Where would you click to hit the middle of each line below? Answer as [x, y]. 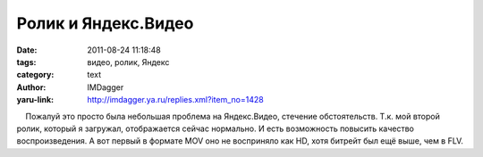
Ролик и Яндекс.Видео [105, 23]
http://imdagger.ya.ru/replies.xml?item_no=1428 [175, 100]
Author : [31, 87]
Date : [27, 50]
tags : [26, 62]
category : [35, 75]
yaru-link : [35, 100]
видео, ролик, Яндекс [128, 62]
